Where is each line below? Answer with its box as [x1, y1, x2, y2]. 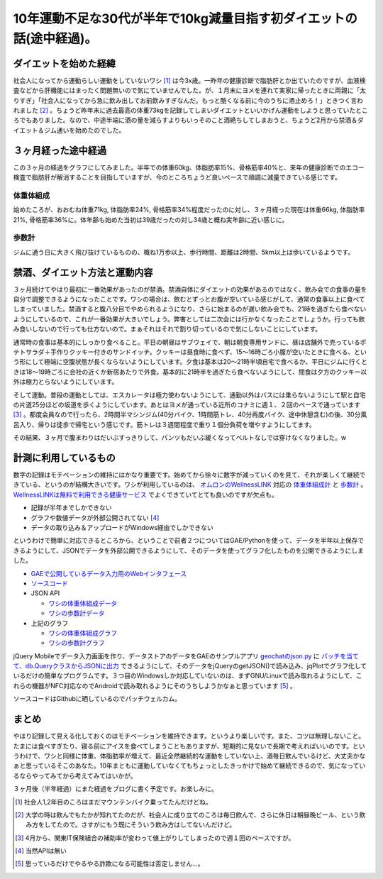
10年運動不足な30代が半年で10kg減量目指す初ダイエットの [13, 11, 357, 26]
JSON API [30, 589, 60, 597]
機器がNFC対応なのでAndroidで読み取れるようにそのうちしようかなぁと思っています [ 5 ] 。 [31, 681, 297, 690]
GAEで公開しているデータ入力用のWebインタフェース [30, 569, 187, 577]
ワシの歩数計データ [48, 609, 105, 617]
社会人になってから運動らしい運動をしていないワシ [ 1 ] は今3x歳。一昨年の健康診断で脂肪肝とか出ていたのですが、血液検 [13, 76, 366, 84]
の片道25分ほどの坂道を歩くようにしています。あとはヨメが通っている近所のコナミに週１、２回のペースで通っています [13, 400, 361, 409]
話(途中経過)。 [13, 31, 98, 46]
